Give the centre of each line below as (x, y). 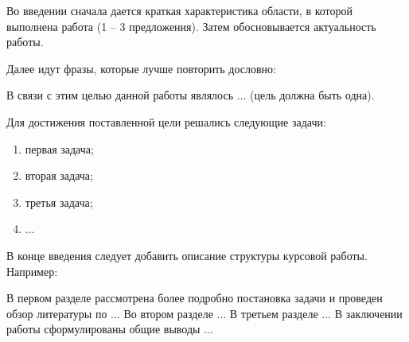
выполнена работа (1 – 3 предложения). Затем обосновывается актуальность (191, 26)
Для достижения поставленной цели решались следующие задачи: (166, 121)
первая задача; (59, 148)
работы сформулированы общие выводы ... (110, 329)
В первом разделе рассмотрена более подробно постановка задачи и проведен (195, 298)
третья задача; (59, 202)
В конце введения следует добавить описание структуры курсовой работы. (187, 255)
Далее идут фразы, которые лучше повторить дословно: (141, 68)
